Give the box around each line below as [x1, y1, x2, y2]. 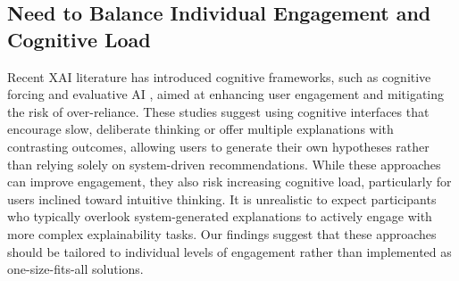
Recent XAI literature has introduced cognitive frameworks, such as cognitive [7, 67, 431, 86]
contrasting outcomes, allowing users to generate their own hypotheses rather [7, 136, 430, 155]
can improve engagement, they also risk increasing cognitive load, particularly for [7, 172, 452, 191]
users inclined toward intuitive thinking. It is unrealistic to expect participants [7, 189, 437, 208]
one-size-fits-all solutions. [7, 260, 144, 278]
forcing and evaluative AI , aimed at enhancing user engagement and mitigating [7, 85, 445, 103]
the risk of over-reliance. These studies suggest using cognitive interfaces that [7, 102, 430, 120]
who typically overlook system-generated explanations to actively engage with [7, 207, 432, 226]
